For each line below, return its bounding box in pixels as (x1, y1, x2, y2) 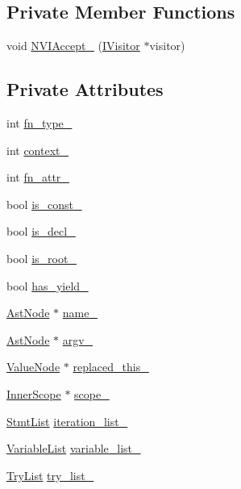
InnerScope (6, 385, 61, 402)
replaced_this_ (73, 358, 149, 375)
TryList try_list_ (6, 466, 94, 483)
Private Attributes (6, 77, 164, 102)
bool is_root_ (6, 249, 77, 266)
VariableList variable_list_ (6, 440, 141, 457)
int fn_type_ (6, 115, 73, 131)
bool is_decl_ (6, 223, 76, 240)
